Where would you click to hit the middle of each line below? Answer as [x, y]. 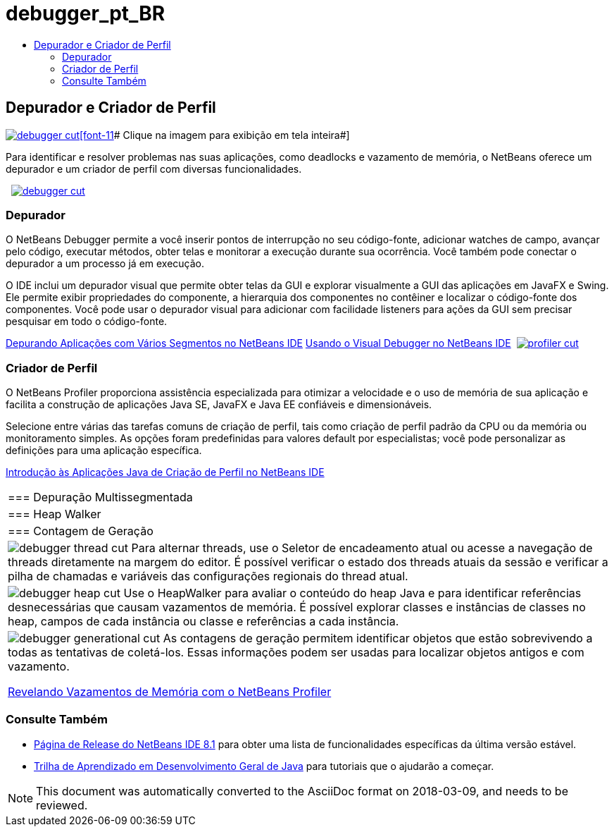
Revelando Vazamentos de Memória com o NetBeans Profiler [170, 692]
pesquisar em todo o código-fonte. [87, 322]
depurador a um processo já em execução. [105, 264]
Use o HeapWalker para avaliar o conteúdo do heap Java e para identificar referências [352, 593]
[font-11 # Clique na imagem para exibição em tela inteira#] [214, 135]
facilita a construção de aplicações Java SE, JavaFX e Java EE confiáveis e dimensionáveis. [219, 405]
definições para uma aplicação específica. [104, 451]
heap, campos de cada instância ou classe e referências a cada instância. [203, 622]
